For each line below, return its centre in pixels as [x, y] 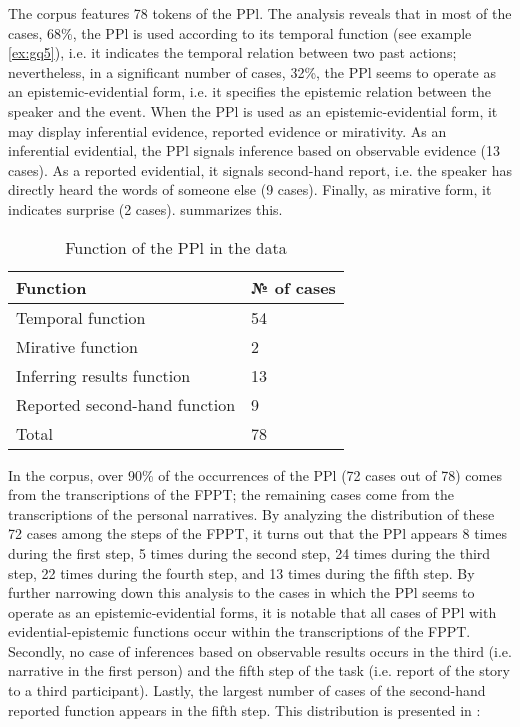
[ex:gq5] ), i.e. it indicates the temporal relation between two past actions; [232, 52]
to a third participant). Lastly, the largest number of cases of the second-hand [247, 690]
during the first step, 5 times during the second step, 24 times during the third [249, 552]
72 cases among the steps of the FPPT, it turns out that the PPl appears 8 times [257, 533]
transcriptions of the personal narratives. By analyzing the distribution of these [251, 513]
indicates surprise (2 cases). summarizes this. [145, 208]
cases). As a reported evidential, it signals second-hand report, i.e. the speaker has [260, 169]
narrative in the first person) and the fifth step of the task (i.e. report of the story [259, 670]
